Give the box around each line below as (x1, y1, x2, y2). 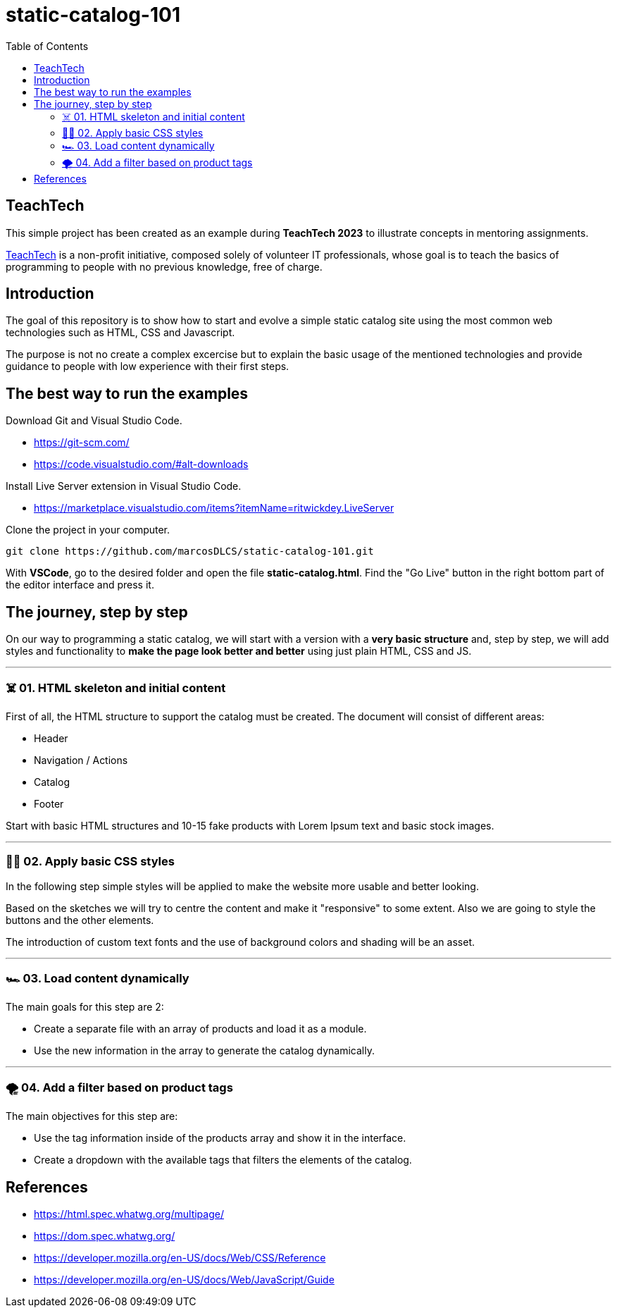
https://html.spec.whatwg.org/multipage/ (34, 1207, 224, 1220)
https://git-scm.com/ (34, 436, 130, 449)
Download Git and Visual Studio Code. (6, 414, 182, 427)
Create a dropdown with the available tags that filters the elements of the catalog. (34, 1154, 412, 1166)
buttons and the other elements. (6, 913, 154, 926)
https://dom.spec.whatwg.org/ (34, 1229, 175, 1242)
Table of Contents (6, 39, 89, 52)
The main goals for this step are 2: (6, 1001, 164, 1013)
